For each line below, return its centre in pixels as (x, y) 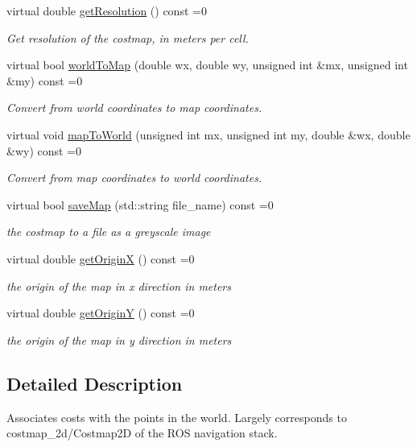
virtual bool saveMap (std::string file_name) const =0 (140, 204)
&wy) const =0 (44, 150)
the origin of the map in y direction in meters (119, 339)
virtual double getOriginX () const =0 (101, 258)
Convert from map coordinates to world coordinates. (134, 178)
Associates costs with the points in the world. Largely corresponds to (177, 417)
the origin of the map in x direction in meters (119, 286)
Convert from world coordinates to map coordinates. (134, 108)
